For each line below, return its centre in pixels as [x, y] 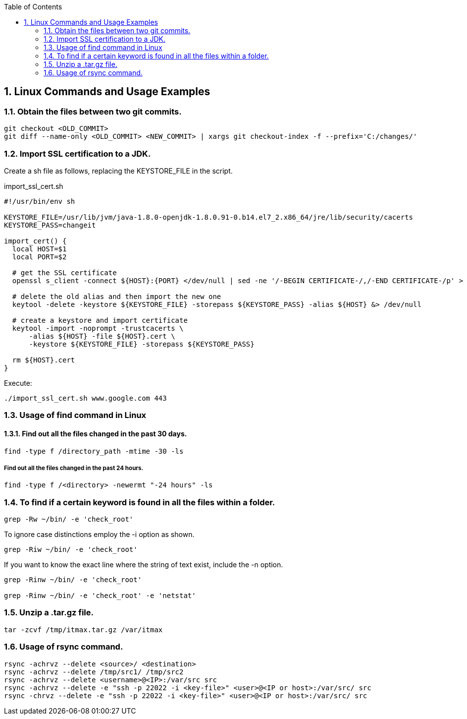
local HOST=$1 [39, 249]
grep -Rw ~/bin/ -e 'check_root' [69, 519]
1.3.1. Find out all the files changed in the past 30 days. [96, 433]
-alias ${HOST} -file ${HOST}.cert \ [102, 336]
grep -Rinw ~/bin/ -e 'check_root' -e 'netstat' [100, 596]
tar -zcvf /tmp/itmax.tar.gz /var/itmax [83, 629]
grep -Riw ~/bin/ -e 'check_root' [71, 550]
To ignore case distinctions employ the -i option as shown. [99, 535]
